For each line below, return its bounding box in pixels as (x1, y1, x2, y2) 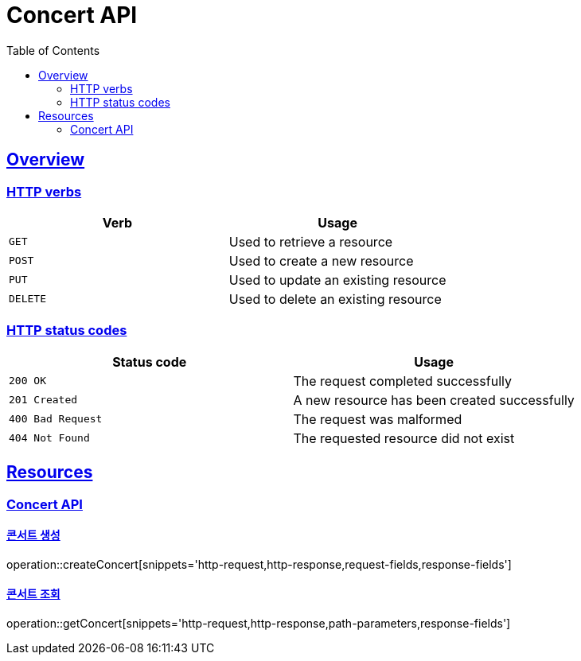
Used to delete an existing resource (228, 290, 442, 307)
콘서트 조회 (6, 587, 60, 601)
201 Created (9, 394, 78, 406)
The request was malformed (293, 410, 462, 427)
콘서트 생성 (6, 528, 60, 542)
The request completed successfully (293, 372, 512, 389)
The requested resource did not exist (293, 430, 515, 446)
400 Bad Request (9, 413, 103, 426)
